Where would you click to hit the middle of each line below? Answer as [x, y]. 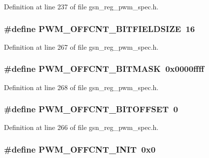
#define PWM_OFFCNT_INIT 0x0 [80, 149]
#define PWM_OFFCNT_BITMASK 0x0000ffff [104, 69]
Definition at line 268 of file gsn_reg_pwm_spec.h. [81, 87]
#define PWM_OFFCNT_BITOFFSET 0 [91, 109]
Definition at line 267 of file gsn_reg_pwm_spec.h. [81, 47]
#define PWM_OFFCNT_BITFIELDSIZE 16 [100, 28]
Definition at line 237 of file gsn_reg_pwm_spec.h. [81, 6]
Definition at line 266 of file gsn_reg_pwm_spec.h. [81, 127]
